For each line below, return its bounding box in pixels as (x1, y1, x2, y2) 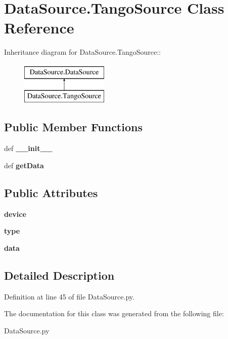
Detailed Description (4, 267, 115, 283)
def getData (4, 160, 44, 170)
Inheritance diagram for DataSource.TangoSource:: (4, 47, 161, 57)
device (4, 208, 26, 219)
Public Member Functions (4, 119, 143, 135)
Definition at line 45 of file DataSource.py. (4, 291, 134, 302)
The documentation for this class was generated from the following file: (4, 308, 224, 319)
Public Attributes (4, 184, 98, 200)
